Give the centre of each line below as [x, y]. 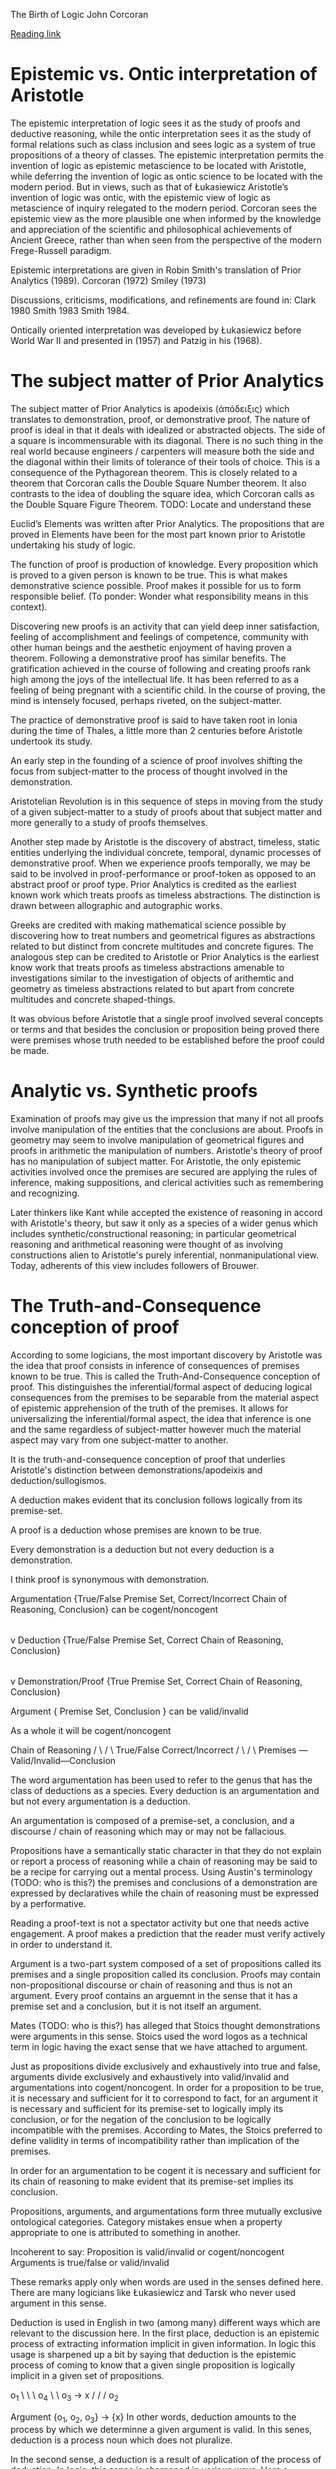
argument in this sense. [58, 2303]
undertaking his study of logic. [73, 545]
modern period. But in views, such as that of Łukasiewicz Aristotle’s [149, 186]
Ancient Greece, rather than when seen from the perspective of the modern [166, 240]
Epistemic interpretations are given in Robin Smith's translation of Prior [156, 270]
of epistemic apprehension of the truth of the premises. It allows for [149, 1408]
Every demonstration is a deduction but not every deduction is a [142, 1549]
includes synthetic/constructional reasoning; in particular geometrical [153, 1233]
